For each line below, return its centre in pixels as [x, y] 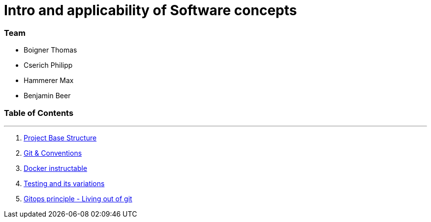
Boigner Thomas [50, 50]
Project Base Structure [60, 138]
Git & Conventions [53, 153]
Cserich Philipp [48, 65]
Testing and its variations [64, 183]
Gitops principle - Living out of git [78, 198]
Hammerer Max [49, 81]
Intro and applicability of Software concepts [151, 10]
